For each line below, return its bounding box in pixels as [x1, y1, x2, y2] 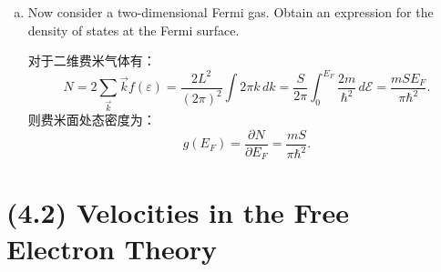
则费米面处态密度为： [27, 110, 156, 129]
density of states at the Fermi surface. [27, 20, 240, 39]
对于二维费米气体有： [27, 51, 156, 70]
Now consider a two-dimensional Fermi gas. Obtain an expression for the [27, 3, 434, 21]
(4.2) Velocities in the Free [6, 194, 349, 231]
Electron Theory [6, 229, 218, 267]
